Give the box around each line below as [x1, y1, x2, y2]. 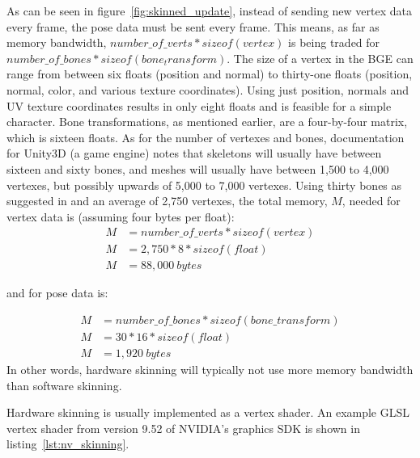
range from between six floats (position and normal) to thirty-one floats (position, [6, 65, 413, 82]
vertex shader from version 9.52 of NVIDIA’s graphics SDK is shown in [6, 419, 360, 436]
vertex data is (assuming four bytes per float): [6, 208, 235, 225]
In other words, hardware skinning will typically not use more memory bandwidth [6, 361, 414, 378]
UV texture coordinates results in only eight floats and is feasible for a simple [6, 97, 392, 114]
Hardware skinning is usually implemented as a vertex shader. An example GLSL [6, 404, 410, 421]
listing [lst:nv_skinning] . [6, 435, 129, 452]
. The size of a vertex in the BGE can [227, 49, 414, 66]
